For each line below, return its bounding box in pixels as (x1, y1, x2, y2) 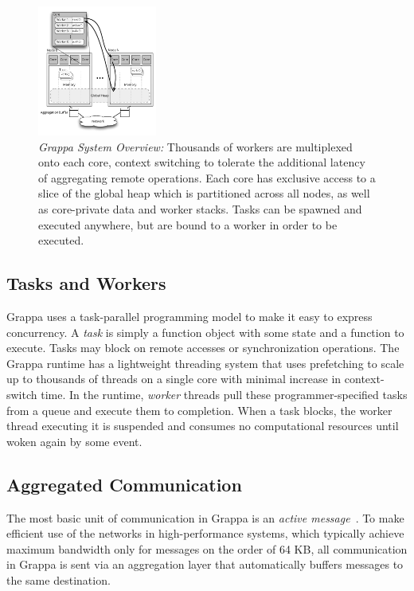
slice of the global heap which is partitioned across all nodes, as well (38, 185, 370, 202)
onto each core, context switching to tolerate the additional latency (38, 154, 365, 170)
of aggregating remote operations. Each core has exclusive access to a (38, 169, 376, 186)
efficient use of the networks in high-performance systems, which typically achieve (6, 525, 404, 542)
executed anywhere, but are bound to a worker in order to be (38, 216, 338, 233)
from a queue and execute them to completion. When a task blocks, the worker (6, 401, 393, 418)
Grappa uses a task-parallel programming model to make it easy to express (6, 307, 373, 324)
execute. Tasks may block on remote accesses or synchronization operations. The (6, 339, 400, 356)
